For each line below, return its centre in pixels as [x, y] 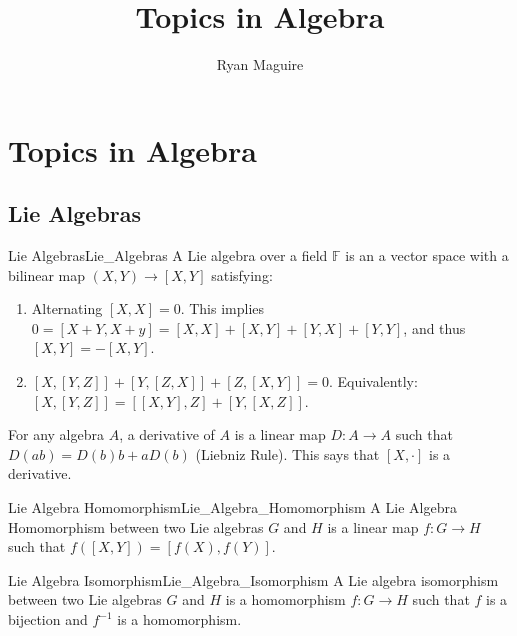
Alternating [67, 308]
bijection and [48, 619]
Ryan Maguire [260, 64]
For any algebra [56, 434]
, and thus [434, 327]
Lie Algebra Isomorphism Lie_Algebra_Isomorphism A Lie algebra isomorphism [253, 579]
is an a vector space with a [427, 255]
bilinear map [47, 274]
